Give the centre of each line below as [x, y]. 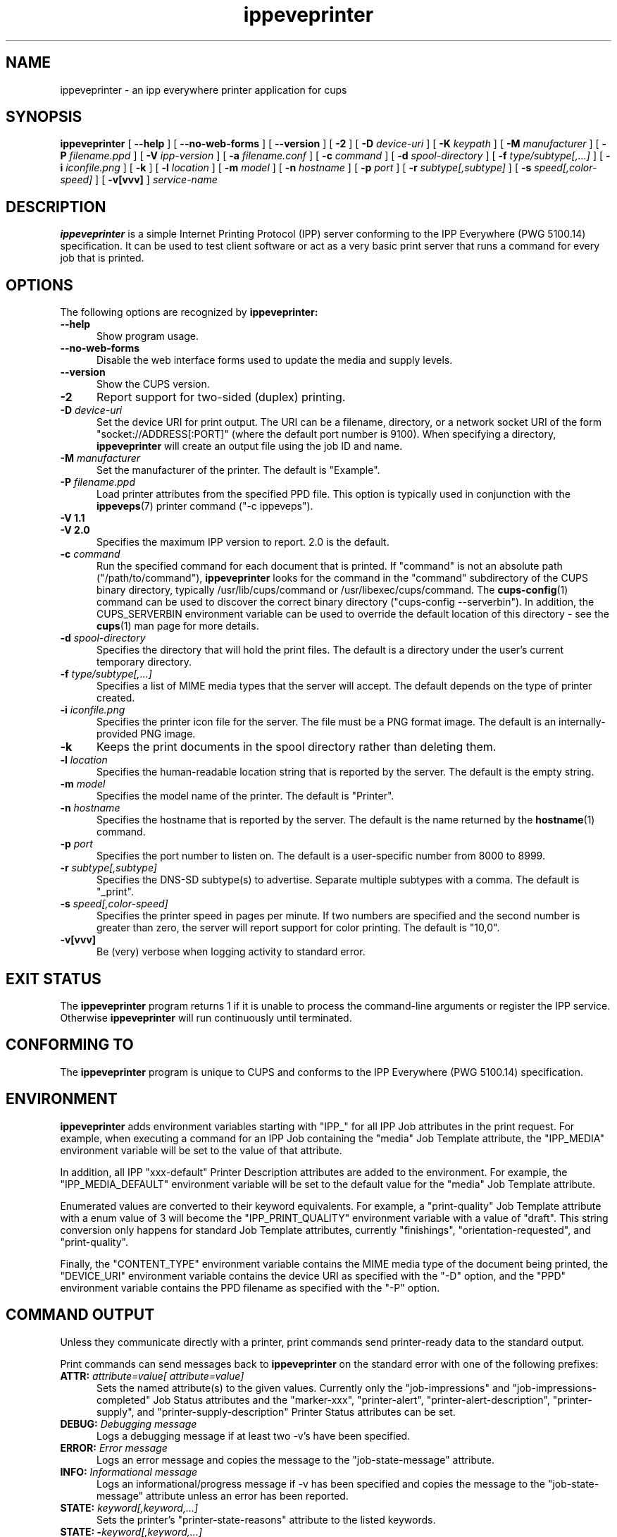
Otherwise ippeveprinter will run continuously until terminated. [206, 1017]
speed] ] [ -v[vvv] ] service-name [139, 180]
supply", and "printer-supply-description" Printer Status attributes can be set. [276, 1412]
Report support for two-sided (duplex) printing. [221, 397]
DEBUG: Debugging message [129, 1423]
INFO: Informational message [129, 1471]
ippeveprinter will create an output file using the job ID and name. [250, 446]
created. [116, 698]
